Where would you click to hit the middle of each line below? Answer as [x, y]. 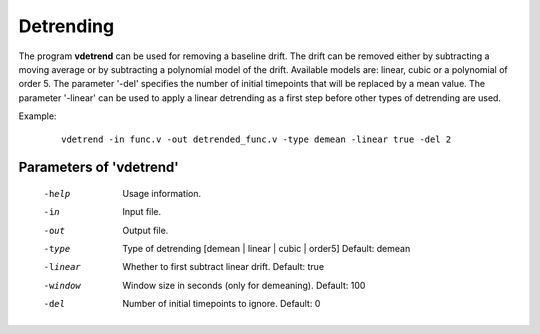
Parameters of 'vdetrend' [98, 167]
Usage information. [162, 193]
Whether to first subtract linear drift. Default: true [223, 267]
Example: [37, 116]
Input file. [142, 212]
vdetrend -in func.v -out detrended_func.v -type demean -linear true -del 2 [256, 139]
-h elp [57, 193]
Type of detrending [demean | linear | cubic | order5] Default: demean [266, 249]
